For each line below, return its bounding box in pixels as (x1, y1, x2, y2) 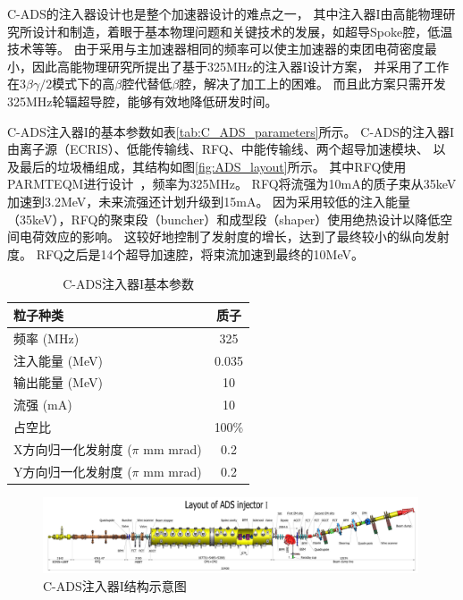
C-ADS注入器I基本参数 (63, 275, 195, 293)
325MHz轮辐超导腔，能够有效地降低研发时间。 (7, 91, 278, 110)
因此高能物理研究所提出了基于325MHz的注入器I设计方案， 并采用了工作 (31, 56, 450, 75)
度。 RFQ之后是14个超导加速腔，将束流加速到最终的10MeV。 (7, 244, 364, 263)
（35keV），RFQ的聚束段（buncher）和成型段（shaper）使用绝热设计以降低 (7, 209, 441, 228)
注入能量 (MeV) (13, 351, 103, 369)
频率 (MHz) (13, 328, 80, 347)
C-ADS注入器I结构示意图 (43, 576, 187, 595)
